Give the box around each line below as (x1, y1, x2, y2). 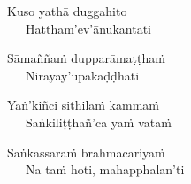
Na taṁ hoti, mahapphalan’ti (26, 160, 185, 179)
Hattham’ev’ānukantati (26, 19, 151, 37)
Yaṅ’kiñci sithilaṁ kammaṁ (7, 96, 159, 114)
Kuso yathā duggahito (7, 2, 127, 19)
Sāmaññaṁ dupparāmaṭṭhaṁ (7, 49, 165, 67)
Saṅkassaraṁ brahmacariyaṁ (7, 142, 165, 161)
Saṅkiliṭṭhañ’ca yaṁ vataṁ (26, 112, 172, 131)
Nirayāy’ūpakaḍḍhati (26, 65, 140, 84)
